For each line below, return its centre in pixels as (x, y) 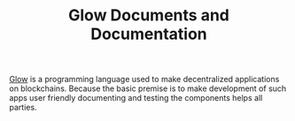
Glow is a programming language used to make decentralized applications (144, 79)
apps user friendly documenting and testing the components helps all (136, 98)
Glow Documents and (149, 15)
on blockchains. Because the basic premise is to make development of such (148, 88)
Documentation (149, 34)
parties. (23, 108)
